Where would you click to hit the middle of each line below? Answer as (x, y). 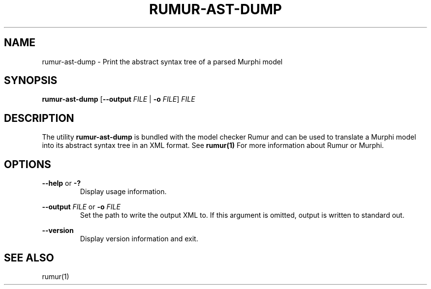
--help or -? (62, 183)
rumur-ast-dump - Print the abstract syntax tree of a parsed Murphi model (162, 61)
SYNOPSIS (31, 81)
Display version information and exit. (139, 239)
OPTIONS (28, 164)
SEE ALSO (29, 258)
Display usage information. (123, 192)
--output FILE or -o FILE (81, 207)
